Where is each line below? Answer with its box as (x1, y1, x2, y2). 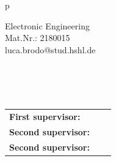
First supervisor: (9, 110, 81, 122)
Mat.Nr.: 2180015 (5, 31, 70, 44)
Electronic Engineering (5, 19, 90, 32)
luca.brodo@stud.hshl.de (5, 43, 96, 56)
